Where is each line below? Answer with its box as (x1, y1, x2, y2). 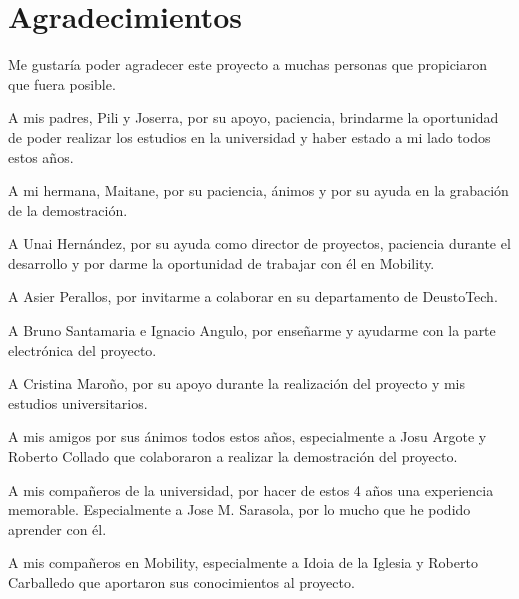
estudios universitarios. (8, 392, 148, 413)
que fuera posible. (8, 73, 116, 94)
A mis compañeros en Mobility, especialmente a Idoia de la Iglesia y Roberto (8, 552, 478, 573)
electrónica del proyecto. (8, 339, 157, 360)
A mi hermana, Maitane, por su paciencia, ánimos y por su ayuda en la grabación (8, 180, 509, 201)
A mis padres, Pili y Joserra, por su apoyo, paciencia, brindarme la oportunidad (8, 107, 499, 128)
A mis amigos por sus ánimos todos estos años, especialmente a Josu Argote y (8, 426, 487, 447)
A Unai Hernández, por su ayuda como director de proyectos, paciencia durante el (8, 233, 511, 254)
